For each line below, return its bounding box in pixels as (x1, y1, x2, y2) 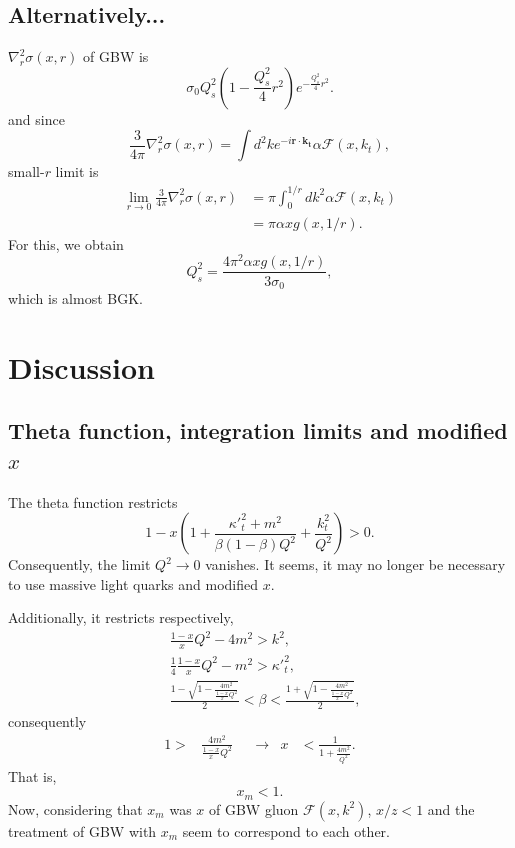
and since (8, 108, 65, 129)
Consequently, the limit (8, 554, 151, 575)
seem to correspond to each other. (182, 820, 390, 841)
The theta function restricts (8, 491, 178, 512)
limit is (55, 161, 99, 182)
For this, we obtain (8, 233, 124, 254)
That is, (8, 765, 57, 786)
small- (8, 161, 45, 182)
